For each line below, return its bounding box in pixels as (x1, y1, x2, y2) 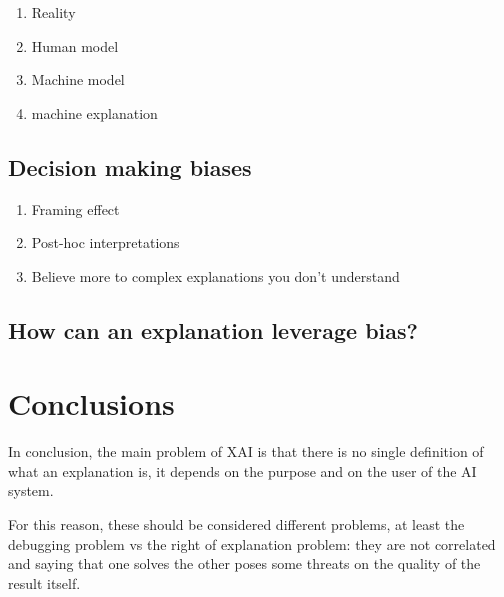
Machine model (31, 69, 125, 90)
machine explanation (31, 102, 158, 123)
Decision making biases (8, 151, 252, 182)
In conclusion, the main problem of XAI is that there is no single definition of (8, 441, 484, 462)
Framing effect (31, 198, 120, 219)
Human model (31, 35, 119, 56)
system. (8, 480, 54, 501)
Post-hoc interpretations (31, 232, 180, 253)
